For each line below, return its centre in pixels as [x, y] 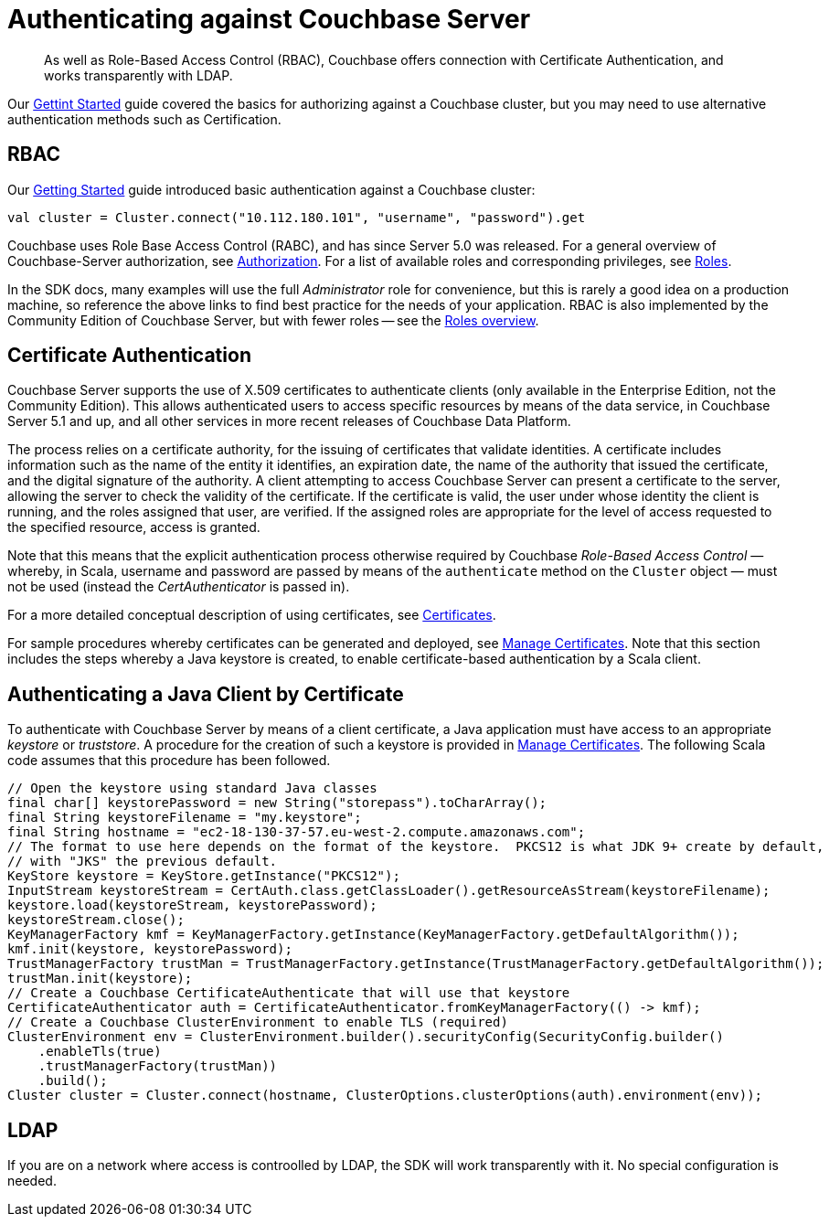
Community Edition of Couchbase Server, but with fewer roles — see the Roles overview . [273, 320]
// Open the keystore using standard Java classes [192, 788]
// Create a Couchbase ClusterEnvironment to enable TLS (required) [258, 1022]
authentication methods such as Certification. [144, 119]
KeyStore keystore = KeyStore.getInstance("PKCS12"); [204, 876]
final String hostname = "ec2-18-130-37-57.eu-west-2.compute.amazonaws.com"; [297, 832]
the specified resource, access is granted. [134, 527]
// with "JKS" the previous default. [143, 862]
